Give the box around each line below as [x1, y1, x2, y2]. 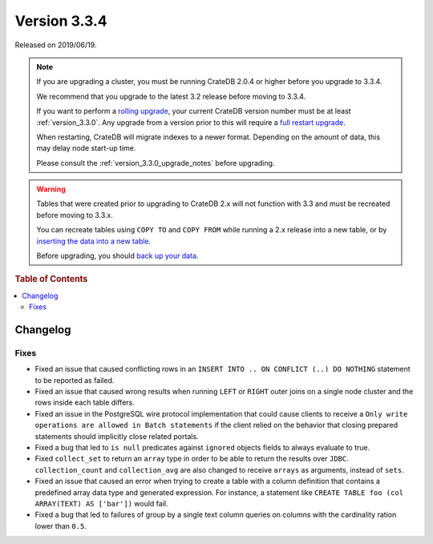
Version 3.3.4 [14, 12, 107, 30]
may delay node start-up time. [36, 143, 136, 153]
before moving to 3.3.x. [36, 210, 114, 220]
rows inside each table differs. [34, 397, 136, 408]
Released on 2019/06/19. [14, 40, 97, 50]
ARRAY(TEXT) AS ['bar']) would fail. [34, 498, 168, 508]
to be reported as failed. [34, 375, 115, 385]
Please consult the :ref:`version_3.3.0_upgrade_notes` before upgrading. [36, 158, 275, 167]
